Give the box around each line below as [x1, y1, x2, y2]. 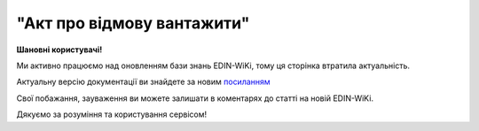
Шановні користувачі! [16, 44, 103, 55]
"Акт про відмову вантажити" [16, 13, 250, 33]
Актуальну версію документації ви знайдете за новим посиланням [16, 76, 271, 88]
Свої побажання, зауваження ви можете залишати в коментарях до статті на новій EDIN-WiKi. [16, 93, 374, 104]
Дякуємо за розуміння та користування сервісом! [16, 109, 208, 119]
